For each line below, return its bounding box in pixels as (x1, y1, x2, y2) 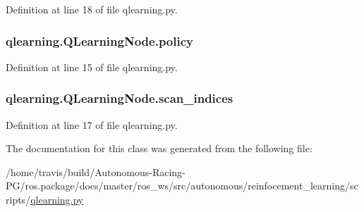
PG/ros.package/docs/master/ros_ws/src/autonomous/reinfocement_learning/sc (6, 178, 358, 193)
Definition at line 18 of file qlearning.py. (6, 2, 178, 16)
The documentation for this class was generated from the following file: (6, 141, 313, 156)
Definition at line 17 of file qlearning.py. (6, 117, 178, 132)
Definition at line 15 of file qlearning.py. (6, 59, 178, 74)
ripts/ (6, 192, 31, 206)
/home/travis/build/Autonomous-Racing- (6, 164, 186, 179)
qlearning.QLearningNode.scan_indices (6, 89, 233, 107)
